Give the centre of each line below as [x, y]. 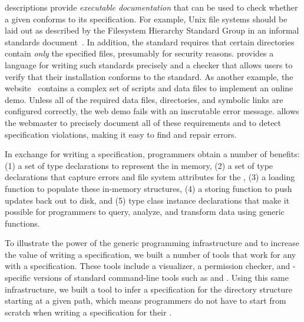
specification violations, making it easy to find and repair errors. [121, 134]
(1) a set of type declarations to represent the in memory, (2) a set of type [139, 165]
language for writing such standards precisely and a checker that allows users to [149, 64]
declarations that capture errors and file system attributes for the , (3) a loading [150, 177]
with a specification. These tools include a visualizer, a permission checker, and [148, 266]
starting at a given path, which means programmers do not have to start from [146, 301]
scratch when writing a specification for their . [88, 312]
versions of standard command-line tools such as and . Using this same [161, 278]
